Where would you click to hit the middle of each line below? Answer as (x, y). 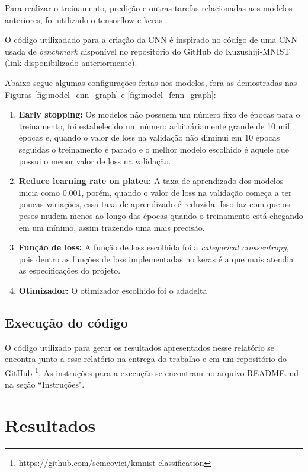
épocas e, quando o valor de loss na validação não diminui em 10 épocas (149, 137)
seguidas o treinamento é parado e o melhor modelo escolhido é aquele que (154, 149)
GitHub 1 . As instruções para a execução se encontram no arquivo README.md (152, 372)
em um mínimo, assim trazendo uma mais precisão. (112, 227)
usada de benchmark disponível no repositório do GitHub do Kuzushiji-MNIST (147, 51)
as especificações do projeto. (70, 270)
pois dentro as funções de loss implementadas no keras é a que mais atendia (156, 258)
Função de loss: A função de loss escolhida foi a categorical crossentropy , (154, 247)
